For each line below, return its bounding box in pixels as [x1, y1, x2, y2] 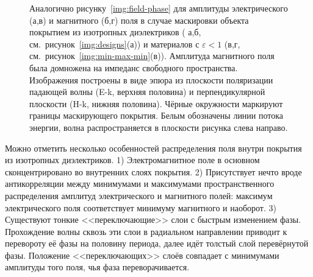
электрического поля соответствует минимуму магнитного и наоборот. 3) [5, 201, 276, 214]
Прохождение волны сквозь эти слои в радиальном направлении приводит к [5, 225, 287, 237]
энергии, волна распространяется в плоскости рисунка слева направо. [29, 121, 288, 133]
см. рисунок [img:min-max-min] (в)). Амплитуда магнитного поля [29, 49, 275, 62]
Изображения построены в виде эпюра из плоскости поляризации [29, 73, 273, 86]
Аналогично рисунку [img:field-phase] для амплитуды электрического [29, 2, 288, 14]
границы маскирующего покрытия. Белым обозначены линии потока [29, 109, 284, 122]
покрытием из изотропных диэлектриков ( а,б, [29, 26, 201, 38]
